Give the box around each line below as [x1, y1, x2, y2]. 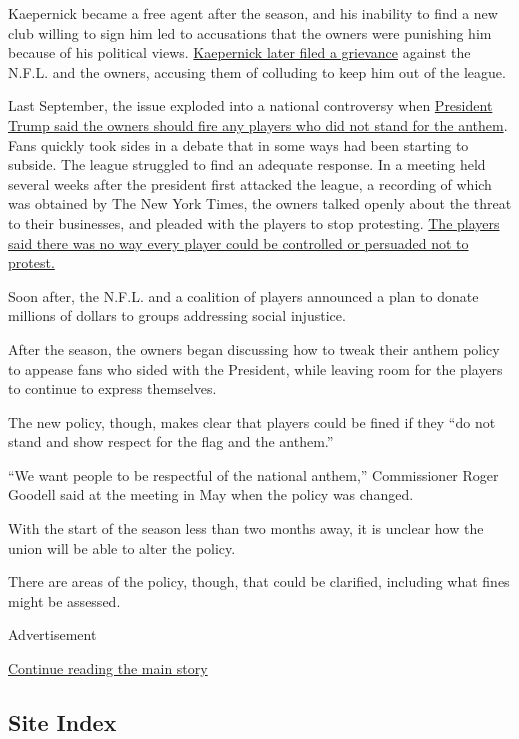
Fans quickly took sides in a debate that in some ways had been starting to [8, 134, 469, 155]
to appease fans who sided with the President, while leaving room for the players [8, 358, 503, 379]
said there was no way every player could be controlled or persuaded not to [8, 232, 469, 253]
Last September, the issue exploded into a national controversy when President [8, 95, 493, 116]
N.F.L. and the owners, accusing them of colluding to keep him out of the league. [8, 61, 506, 82]
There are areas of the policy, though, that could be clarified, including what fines [8, 571, 510, 592]
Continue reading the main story [8, 658, 208, 679]
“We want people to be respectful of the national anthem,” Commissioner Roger [8, 464, 499, 485]
